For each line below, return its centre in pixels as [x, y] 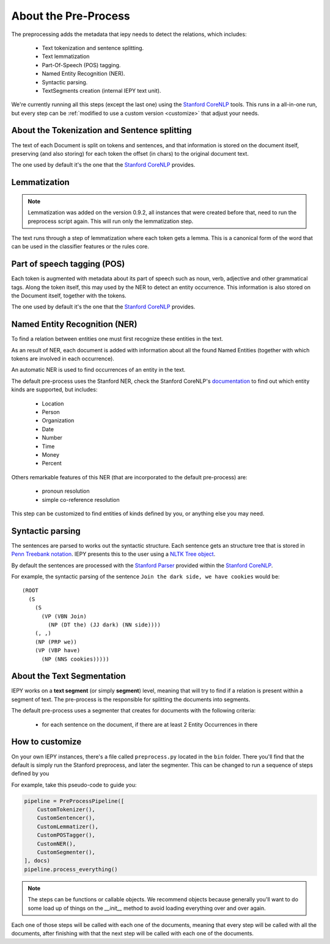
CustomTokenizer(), [66, 810]
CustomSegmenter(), [66, 852]
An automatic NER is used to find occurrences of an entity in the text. [98, 370]
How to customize [46, 742]
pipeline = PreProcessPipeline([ [74, 801]
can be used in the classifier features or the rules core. [80, 247]
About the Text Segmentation [69, 676]
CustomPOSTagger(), [66, 835]
